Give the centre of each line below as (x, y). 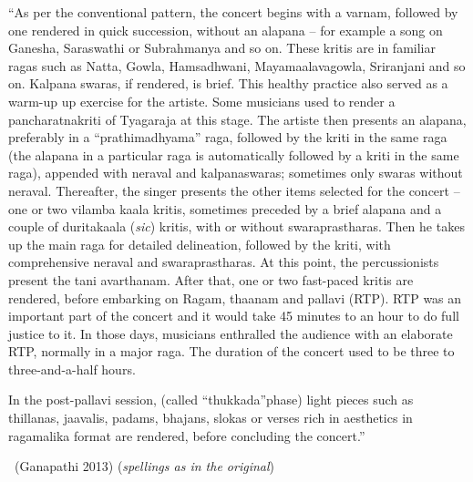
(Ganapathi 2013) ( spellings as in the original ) (144, 466)
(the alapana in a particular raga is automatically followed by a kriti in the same (234, 154)
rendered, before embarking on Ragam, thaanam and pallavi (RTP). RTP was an (235, 297)
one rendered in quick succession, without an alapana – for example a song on (226, 30)
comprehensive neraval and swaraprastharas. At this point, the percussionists (224, 262)
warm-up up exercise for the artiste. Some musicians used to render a (202, 101)
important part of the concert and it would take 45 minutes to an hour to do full (234, 316)
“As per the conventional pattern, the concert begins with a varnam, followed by (233, 12)
